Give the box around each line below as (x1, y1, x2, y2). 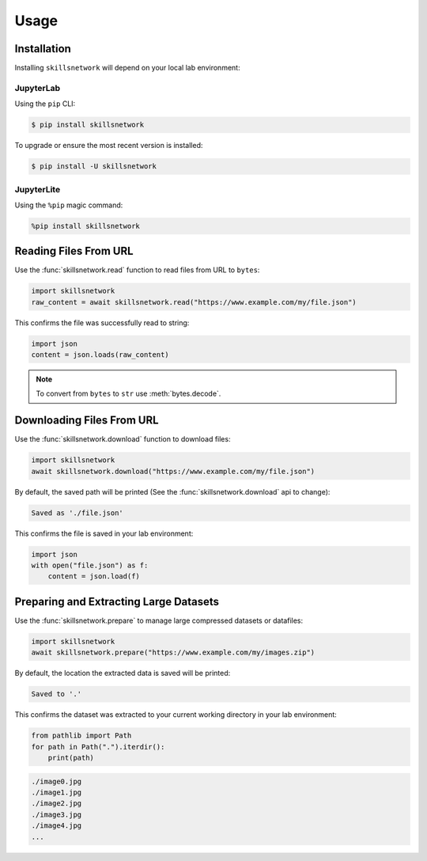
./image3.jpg (31, 810, 82, 819)
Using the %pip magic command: (14, 200, 123, 210)
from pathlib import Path (31, 731, 132, 740)
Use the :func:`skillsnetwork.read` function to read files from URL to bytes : (14, 265, 260, 275)
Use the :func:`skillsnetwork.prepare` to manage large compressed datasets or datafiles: (14, 616, 304, 625)
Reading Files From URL (14, 245, 134, 258)
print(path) (47, 753, 95, 763)
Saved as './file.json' (31, 508, 124, 518)
